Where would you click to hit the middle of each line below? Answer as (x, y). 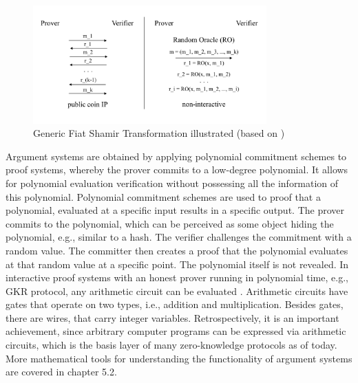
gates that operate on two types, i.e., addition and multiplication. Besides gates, (175, 304)
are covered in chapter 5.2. (61, 372)
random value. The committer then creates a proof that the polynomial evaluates (177, 250)
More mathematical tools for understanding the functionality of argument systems (179, 358)
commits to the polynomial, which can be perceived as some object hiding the (170, 223)
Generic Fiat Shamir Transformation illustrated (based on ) (159, 133)
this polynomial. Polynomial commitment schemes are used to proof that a (163, 196)
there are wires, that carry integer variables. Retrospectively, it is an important (172, 317)
